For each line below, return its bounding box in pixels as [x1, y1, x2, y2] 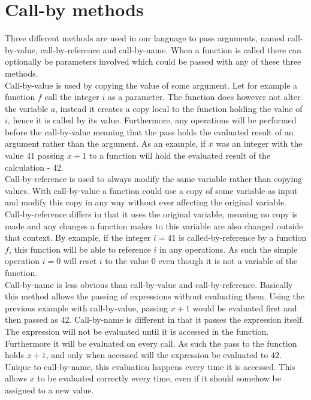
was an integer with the [216, 137, 303, 150]
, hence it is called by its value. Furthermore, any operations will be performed [7, 114, 297, 126]
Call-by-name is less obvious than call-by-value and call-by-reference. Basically [5, 278, 293, 290]
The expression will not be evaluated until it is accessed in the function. [5, 325, 269, 337]
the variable [5, 102, 48, 114]
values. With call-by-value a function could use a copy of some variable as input [5, 184, 298, 196]
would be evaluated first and [192, 301, 297, 314]
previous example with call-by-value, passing [5, 301, 168, 314]
